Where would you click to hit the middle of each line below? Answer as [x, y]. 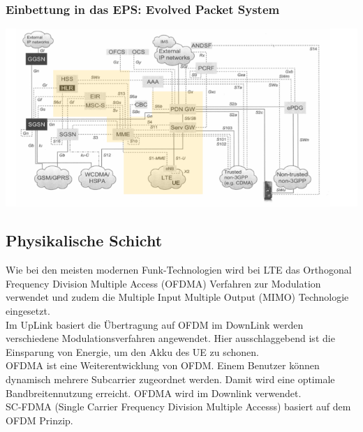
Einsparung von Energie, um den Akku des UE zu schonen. [132, 351]
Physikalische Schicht [84, 240]
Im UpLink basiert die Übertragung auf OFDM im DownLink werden [155, 324]
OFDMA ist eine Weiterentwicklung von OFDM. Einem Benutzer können [163, 365]
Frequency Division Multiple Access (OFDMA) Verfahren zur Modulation [163, 283]
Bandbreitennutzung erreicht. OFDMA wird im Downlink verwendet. [154, 393]
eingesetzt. [28, 310]
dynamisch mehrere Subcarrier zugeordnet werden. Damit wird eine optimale [170, 379]
